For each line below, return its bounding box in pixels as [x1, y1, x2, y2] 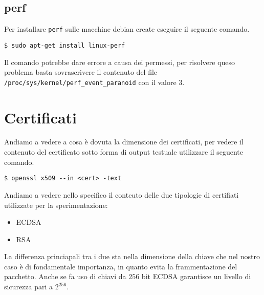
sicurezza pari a [4, 281, 53, 292]
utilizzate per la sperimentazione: [4, 199, 108, 210]
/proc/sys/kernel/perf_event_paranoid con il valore [4, 76, 177, 87]
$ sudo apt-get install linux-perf [4, 41, 125, 49]
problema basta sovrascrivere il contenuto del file [4, 67, 158, 77]
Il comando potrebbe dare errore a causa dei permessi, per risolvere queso [4, 56, 235, 67]
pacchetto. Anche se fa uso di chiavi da [4, 271, 126, 282]
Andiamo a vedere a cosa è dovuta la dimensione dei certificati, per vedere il [4, 136, 244, 147]
